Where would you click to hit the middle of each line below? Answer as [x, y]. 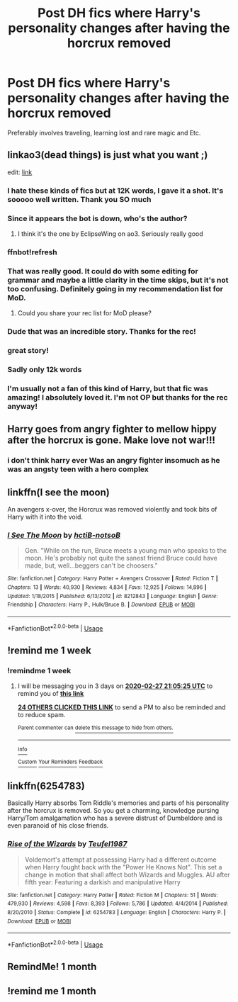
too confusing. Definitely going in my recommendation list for [115, 288]
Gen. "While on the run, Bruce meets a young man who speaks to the [125, 551]
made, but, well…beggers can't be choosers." [91, 565]
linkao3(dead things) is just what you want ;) [108, 155]
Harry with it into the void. [45, 517]
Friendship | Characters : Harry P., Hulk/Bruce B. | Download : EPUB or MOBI [101, 605]
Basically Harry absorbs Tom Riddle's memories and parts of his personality [118, 803]
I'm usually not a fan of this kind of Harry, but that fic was [108, 388]
